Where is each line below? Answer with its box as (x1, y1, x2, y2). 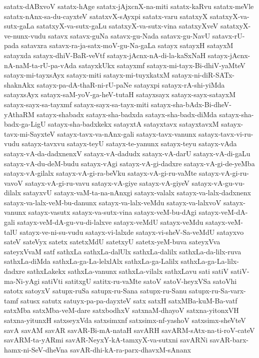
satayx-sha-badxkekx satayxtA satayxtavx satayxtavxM (48, 119, 219, 129)
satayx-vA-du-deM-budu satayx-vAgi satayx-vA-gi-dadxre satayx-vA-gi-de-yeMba (4, 158, 255, 168)
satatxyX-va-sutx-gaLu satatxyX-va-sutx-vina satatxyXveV (36, 21, 218, 31)
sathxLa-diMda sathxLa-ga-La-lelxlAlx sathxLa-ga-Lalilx (4, 256, 178, 266)
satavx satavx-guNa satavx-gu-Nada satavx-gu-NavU (48, 30, 210, 41)
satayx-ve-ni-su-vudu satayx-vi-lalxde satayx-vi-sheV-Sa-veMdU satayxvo (19, 226, 244, 237)
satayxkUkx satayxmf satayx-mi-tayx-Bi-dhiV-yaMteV (78, 60, 245, 70)
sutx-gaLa (4, 21, 34, 31)
